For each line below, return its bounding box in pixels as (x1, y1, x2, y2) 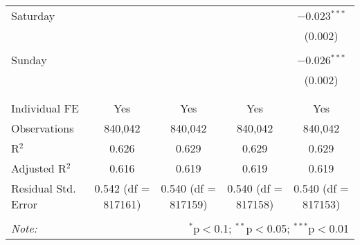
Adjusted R (11, 160, 66, 176)
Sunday (11, 52, 47, 68)
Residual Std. (11, 180, 76, 196)
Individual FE (11, 100, 79, 116)
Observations (11, 120, 74, 136)
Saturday (11, 8, 55, 23)
